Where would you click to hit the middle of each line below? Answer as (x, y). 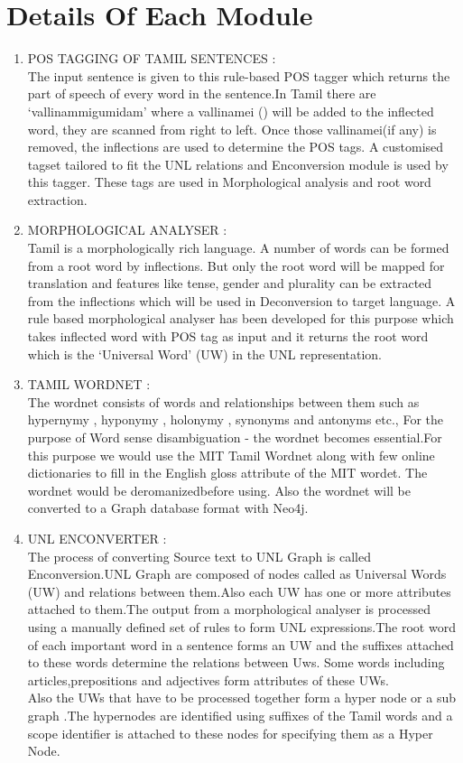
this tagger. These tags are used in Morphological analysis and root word (229, 182)
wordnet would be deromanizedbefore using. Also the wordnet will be (219, 490)
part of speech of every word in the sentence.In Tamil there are (202, 93)
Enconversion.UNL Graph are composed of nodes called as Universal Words (237, 574)
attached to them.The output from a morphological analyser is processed (229, 609)
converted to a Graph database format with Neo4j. (168, 508)
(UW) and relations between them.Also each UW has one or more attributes (239, 591)
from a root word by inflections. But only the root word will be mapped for (236, 265)
